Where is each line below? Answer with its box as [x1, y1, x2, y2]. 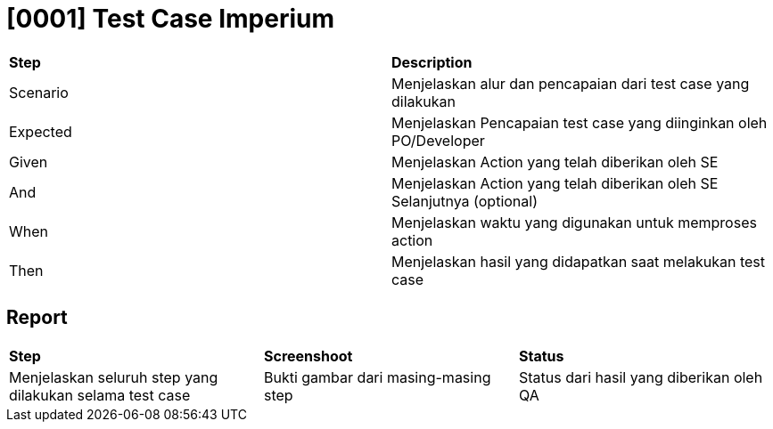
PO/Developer [391, 131, 485, 150]
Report [6, 306, 68, 329]
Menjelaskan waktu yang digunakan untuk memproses [391, 213, 757, 231]
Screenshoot [263, 346, 353, 365]
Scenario [9, 83, 69, 101]
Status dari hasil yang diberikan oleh [518, 368, 763, 386]
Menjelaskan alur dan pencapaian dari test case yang [391, 74, 750, 93]
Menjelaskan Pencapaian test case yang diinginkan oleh [391, 113, 768, 132]
